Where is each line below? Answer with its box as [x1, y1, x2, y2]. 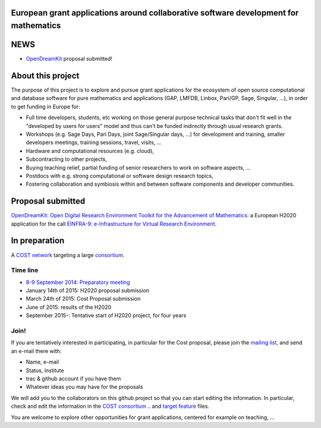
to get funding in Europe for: [11, 103, 80, 110]
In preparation [11, 236, 65, 246]
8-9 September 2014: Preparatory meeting [26, 279, 130, 286]
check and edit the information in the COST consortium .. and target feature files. [11, 402, 210, 410]
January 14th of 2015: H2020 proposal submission [26, 287, 150, 294]
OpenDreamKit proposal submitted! [26, 55, 113, 63]
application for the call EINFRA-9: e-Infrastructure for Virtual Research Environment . [11, 220, 217, 227]
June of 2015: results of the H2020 [26, 304, 112, 311]
